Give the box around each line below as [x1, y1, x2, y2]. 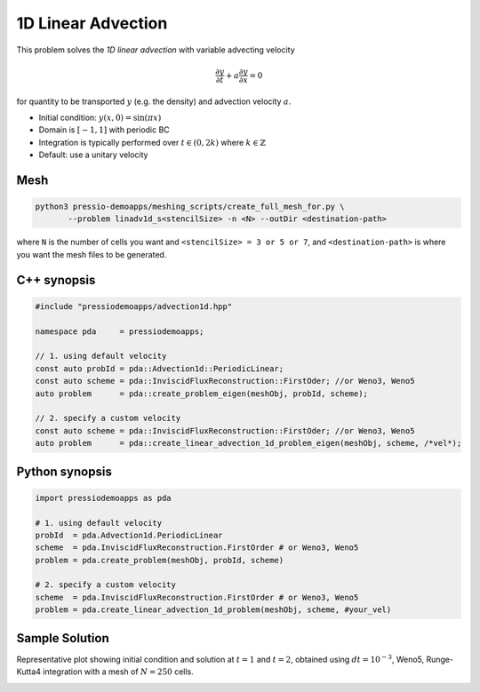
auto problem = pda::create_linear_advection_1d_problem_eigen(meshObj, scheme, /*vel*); [35, 438, 462, 449]
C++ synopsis [16, 272, 96, 288]
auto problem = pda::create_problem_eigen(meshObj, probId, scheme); [35, 388, 369, 399]
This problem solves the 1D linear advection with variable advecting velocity [16, 44, 295, 55]
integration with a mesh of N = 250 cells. [43, 666, 195, 677]
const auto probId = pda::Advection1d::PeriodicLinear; [35, 363, 284, 373]
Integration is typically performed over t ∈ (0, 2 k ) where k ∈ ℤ [38, 137, 267, 147]
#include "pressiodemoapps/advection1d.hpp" [35, 301, 233, 311]
